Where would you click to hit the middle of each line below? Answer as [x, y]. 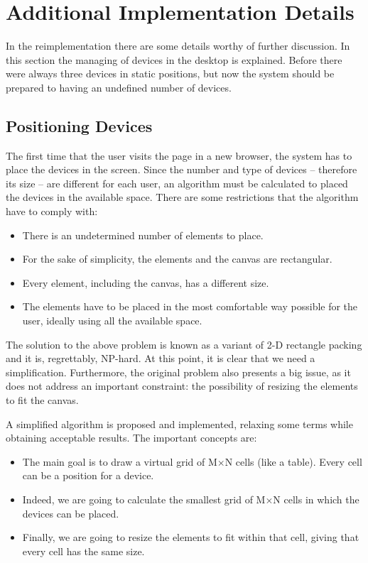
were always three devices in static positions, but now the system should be [170, 73]
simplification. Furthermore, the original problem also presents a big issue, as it [178, 372]
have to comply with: [52, 211]
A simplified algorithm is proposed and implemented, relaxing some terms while [179, 423]
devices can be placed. [71, 513]
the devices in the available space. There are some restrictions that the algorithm [182, 197]
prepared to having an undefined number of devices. [119, 87]
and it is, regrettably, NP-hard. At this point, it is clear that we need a [161, 358]
